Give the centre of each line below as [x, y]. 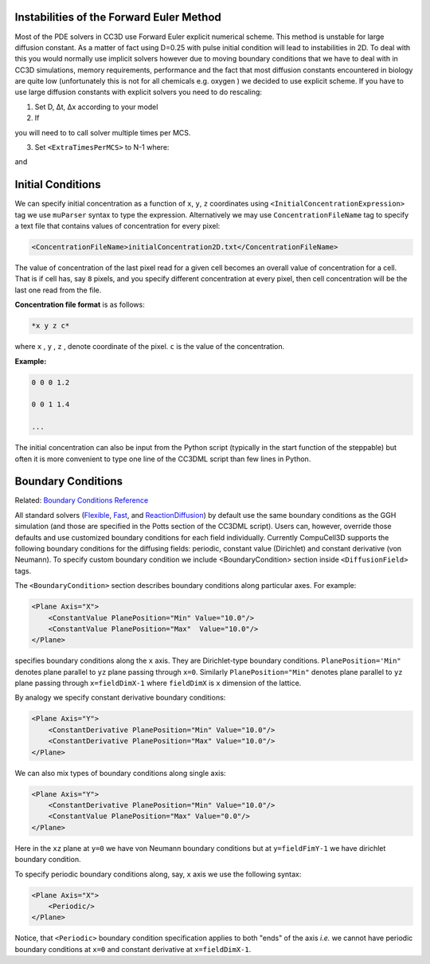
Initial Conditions [58, 184]
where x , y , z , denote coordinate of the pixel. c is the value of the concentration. [150, 347]
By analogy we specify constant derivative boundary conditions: [120, 698]
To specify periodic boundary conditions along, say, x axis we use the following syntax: [158, 874]
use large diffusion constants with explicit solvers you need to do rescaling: [139, 92]
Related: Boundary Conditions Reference [82, 500]
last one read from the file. [58, 290]
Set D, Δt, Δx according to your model [96, 107]
